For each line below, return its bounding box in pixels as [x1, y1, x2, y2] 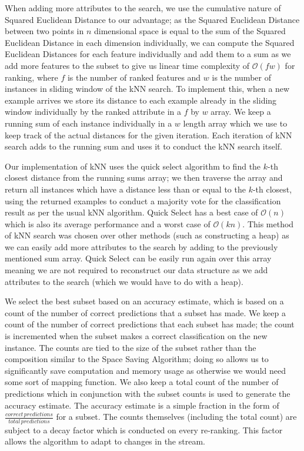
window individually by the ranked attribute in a [5, 105, 181, 118]
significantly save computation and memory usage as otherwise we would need [5, 364, 286, 376]
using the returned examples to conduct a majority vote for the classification [5, 194, 281, 207]
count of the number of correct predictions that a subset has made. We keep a [5, 306, 286, 319]
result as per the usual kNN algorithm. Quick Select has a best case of [5, 206, 258, 218]
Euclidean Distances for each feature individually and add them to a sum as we [5, 48, 291, 60]
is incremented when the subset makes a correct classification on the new [5, 330, 268, 342]
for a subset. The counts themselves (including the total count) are [56, 410, 297, 423]
